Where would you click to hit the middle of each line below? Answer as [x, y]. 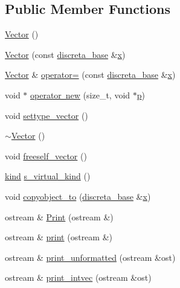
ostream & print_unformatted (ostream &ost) [90, 257]
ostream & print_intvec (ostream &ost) [78, 277]
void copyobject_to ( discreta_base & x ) [78, 196]
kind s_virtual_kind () [48, 176]
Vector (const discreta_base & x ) [65, 54]
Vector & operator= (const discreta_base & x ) [90, 75]
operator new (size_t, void [80, 94]
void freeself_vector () [46, 155]
